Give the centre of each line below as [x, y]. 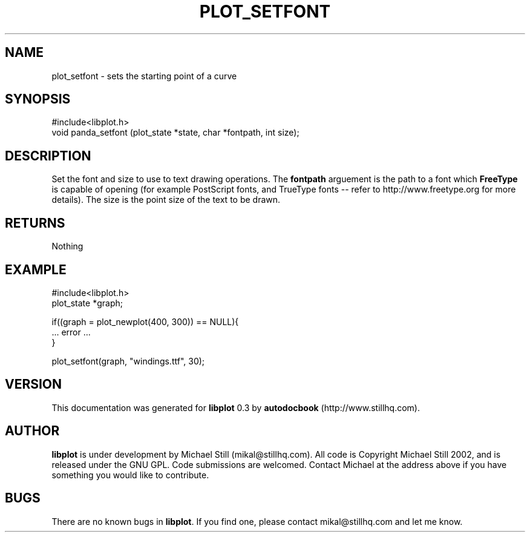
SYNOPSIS [38, 99]
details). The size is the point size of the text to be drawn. [166, 200]
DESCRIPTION [48, 156]
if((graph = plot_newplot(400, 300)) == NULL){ [145, 321]
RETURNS [35, 223]
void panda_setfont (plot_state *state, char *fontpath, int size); [175, 133]
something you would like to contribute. [130, 475]
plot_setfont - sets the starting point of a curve [144, 76]
